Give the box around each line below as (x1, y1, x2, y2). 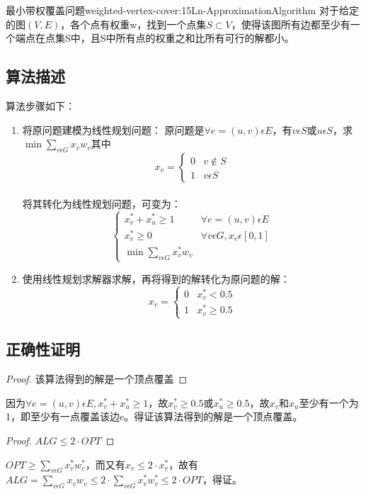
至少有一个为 (299, 395, 359, 410)
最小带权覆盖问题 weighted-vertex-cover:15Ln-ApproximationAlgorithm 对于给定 (6, 3, 359, 17)
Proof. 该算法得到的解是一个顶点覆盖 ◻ (6, 371, 188, 386)
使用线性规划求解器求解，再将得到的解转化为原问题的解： (22, 271, 290, 286)
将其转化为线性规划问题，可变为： (22, 196, 181, 210)
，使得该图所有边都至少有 (231, 16, 350, 31)
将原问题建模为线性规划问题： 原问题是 (22, 122, 205, 137)
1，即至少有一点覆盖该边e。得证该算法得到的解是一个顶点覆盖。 (6, 409, 303, 424)
